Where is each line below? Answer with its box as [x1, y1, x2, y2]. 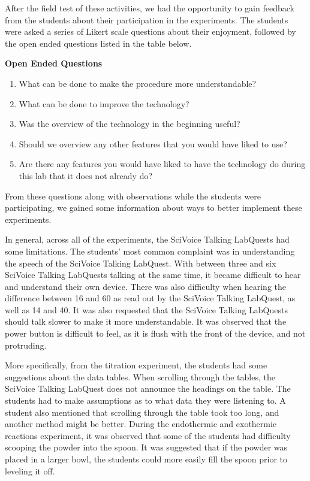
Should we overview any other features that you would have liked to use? [19, 137, 287, 150]
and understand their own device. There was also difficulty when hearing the [5, 280, 286, 292]
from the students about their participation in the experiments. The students [5, 13, 288, 26]
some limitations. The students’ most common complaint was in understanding [5, 244, 295, 257]
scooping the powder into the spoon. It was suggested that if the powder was [5, 441, 288, 453]
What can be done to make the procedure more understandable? [19, 77, 257, 89]
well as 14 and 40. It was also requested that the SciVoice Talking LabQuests [5, 303, 288, 316]
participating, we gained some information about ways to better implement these [5, 201, 302, 214]
